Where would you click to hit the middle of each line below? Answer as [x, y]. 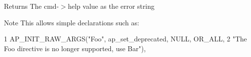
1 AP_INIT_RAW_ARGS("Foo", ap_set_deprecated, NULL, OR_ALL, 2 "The [125, 39]
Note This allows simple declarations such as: [72, 22]
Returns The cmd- [31, 6]
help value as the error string [111, 6]
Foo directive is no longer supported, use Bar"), [75, 48]
